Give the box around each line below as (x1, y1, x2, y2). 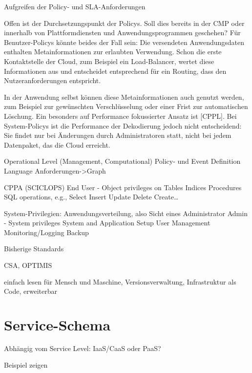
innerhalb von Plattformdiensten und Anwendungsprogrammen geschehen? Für (4, 27, 241, 38)
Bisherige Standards (4, 243, 64, 254)
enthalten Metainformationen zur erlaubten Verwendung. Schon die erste (4, 46, 222, 57)
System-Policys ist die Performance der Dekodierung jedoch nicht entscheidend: (4, 120, 242, 131)
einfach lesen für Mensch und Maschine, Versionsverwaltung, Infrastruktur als (4, 276, 236, 286)
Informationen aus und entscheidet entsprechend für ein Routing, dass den (4, 66, 227, 76)
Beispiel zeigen (4, 359, 48, 370)
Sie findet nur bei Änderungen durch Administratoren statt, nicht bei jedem (4, 130, 231, 140)
